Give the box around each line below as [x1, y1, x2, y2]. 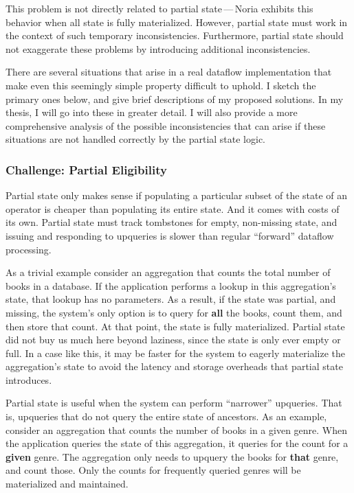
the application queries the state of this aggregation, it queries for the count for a [5, 436, 349, 450]
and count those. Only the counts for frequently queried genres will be [5, 463, 301, 477]
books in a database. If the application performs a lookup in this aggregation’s [5, 278, 336, 293]
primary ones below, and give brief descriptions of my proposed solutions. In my [5, 91, 344, 106]
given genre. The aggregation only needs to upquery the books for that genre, [5, 449, 339, 463]
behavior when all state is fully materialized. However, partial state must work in [5, 14, 348, 29]
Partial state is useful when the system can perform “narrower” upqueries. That [5, 395, 342, 410]
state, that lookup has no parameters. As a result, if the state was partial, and [5, 292, 336, 306]
